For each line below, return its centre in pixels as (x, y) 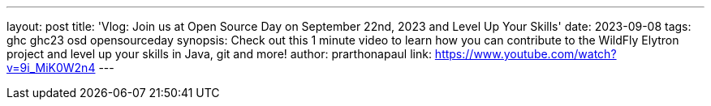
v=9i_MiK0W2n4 (51, 68)
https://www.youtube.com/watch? (526, 54)
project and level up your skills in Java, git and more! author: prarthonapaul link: (219, 54)
